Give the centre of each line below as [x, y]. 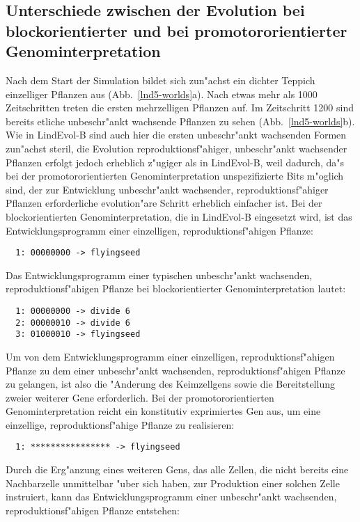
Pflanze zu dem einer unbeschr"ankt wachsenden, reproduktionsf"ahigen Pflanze [175, 370]
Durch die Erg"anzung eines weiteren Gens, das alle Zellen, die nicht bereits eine [177, 469]
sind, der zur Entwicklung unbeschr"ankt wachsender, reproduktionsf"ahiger [167, 189]
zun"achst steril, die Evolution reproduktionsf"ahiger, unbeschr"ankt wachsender [177, 148]
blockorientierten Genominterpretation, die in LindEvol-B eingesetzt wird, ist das [179, 216]
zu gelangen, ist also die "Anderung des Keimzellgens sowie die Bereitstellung [170, 384]
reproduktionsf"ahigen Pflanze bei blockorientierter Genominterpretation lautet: [176, 288]
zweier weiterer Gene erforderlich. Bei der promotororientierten [140, 397]
